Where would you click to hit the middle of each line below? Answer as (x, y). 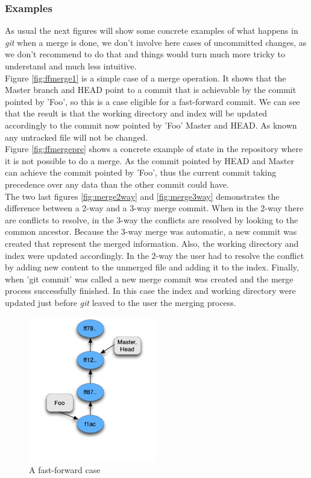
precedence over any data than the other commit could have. (117, 184)
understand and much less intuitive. (71, 66)
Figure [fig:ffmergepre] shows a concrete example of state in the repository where (154, 149)
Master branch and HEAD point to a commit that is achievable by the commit (151, 90)
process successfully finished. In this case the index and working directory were (150, 291)
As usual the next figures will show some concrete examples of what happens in (152, 30)
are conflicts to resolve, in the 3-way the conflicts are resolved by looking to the (152, 219)
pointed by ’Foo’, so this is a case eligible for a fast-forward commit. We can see (152, 101)
